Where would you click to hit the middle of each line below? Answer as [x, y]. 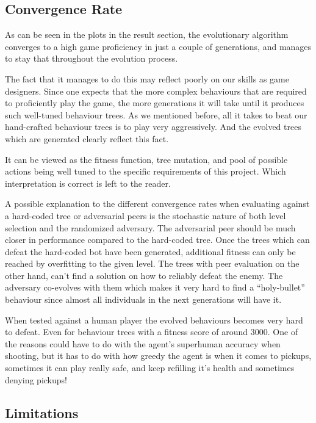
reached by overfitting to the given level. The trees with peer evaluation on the [152, 263]
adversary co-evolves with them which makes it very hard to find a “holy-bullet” [155, 287]
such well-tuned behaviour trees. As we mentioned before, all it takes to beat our [156, 114]
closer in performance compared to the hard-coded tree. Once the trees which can [157, 240]
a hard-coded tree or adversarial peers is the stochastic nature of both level [145, 215]
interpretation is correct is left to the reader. [88, 183]
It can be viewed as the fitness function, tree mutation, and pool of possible [146, 159]
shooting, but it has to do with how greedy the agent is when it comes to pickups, [158, 356]
